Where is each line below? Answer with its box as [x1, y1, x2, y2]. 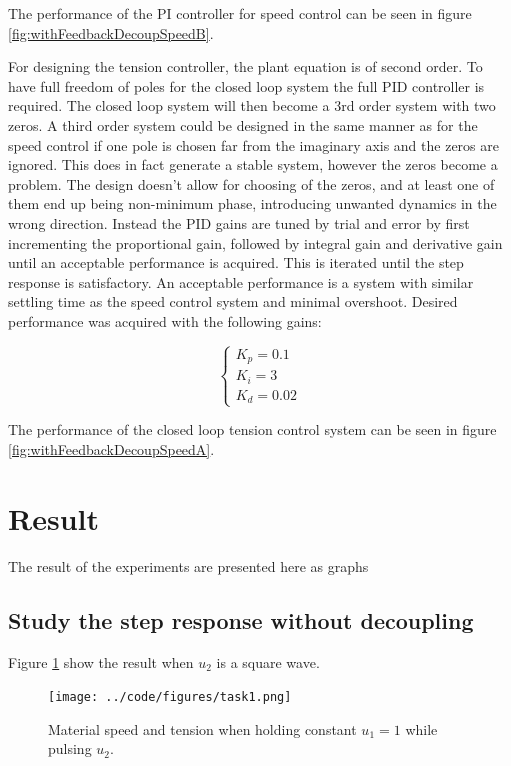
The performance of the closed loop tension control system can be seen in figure [8, 419, 497, 440]
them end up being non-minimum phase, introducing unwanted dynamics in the [8, 193, 497, 214]
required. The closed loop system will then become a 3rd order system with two [8, 95, 496, 116]
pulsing [48, 738, 92, 759]
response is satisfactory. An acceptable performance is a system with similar [8, 271, 474, 292]
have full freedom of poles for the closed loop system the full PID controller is [8, 75, 485, 96]
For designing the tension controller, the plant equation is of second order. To [8, 56, 483, 77]
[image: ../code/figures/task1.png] [48, 690, 292, 705]
